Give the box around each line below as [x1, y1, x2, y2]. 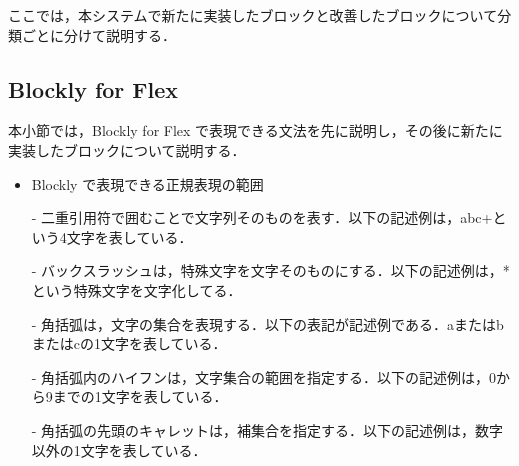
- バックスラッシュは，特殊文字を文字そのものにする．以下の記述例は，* [31, 260, 510, 281]
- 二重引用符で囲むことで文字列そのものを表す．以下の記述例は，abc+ [31, 207, 493, 228]
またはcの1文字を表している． [31, 333, 227, 354]
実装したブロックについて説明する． [8, 139, 246, 160]
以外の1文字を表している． [31, 439, 207, 460]
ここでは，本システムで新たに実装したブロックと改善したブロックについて [8, 5, 498, 25]
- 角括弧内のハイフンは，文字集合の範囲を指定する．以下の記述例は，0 [31, 366, 497, 387]
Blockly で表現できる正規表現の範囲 [31, 173, 264, 194]
